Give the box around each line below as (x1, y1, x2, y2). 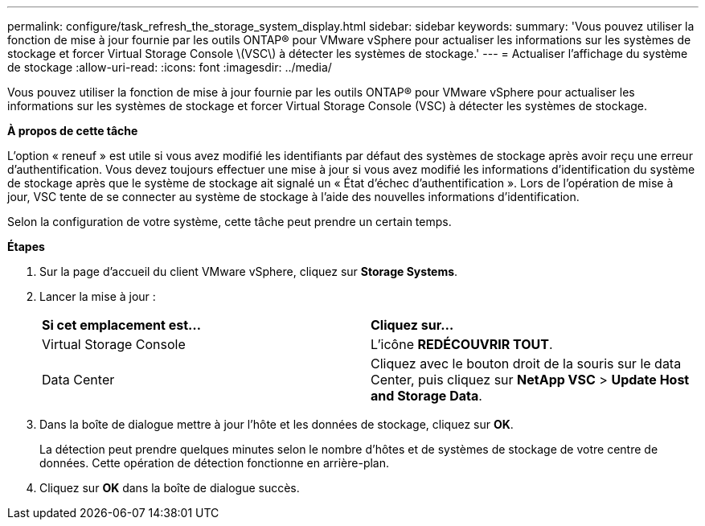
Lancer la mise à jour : (39, 290, 156, 303)
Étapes (7, 240, 45, 253)
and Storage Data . (371, 388, 482, 404)
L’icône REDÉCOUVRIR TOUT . (371, 336, 553, 352)
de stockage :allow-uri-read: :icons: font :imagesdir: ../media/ (7, 60, 332, 74)
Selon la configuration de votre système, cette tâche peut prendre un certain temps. (7, 215, 452, 228)
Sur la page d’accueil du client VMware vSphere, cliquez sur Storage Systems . (39, 265, 458, 278)
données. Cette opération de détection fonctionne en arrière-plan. (39, 456, 390, 470)
